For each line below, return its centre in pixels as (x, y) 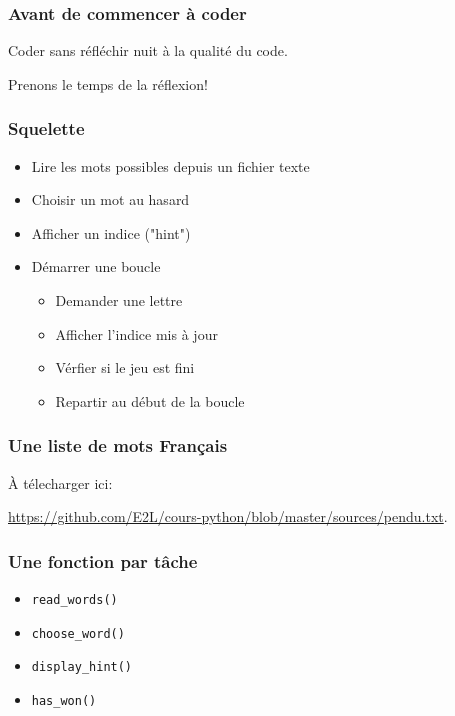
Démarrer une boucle (96, 266)
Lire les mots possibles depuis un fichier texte (170, 165)
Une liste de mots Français (118, 445)
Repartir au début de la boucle (150, 400)
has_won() (64, 700)
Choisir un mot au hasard (110, 199)
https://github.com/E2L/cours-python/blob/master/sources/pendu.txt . (228, 516)
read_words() (74, 600)
